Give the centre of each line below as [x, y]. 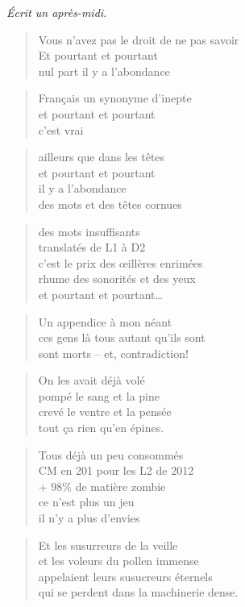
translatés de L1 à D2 [92, 247]
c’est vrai [61, 129]
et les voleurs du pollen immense [118, 561]
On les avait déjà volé [91, 380]
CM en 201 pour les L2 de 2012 [116, 470]
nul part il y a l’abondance [104, 71]
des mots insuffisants [89, 231]
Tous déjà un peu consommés [111, 454]
